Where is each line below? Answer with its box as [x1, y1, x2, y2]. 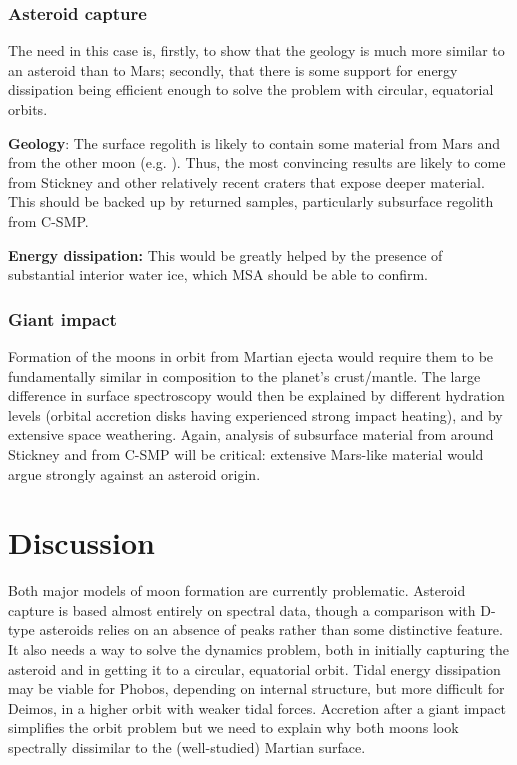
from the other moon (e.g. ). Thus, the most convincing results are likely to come [8, 152, 506, 173]
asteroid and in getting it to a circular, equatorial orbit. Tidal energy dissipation [8, 658, 501, 679]
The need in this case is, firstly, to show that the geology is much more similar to [8, 40, 505, 61]
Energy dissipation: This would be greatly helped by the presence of [8, 244, 443, 265]
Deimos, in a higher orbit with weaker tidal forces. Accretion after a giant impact [8, 697, 506, 718]
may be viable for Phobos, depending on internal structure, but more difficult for [8, 678, 505, 699]
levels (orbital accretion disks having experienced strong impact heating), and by [8, 404, 503, 425]
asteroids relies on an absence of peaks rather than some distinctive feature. [39, 619, 503, 640]
